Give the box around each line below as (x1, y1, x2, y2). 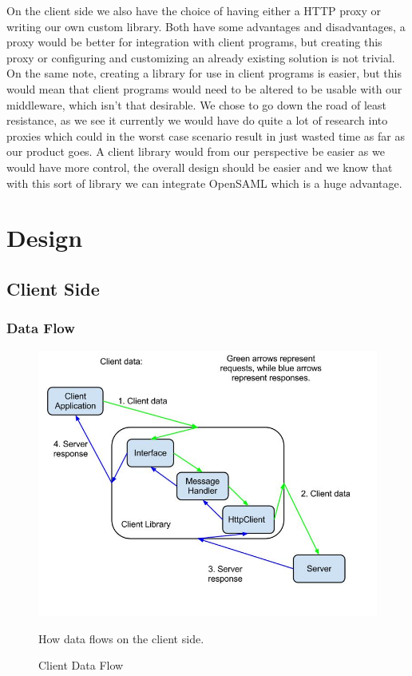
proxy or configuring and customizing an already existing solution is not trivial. (6, 49, 395, 66)
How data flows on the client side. (38, 630, 204, 646)
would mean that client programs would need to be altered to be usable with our (6, 80, 402, 97)
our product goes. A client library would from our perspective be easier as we (6, 143, 385, 160)
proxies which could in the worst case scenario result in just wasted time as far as (6, 127, 405, 144)
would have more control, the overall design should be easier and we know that (6, 158, 393, 175)
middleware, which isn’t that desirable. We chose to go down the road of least (6, 96, 387, 113)
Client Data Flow (38, 657, 124, 674)
